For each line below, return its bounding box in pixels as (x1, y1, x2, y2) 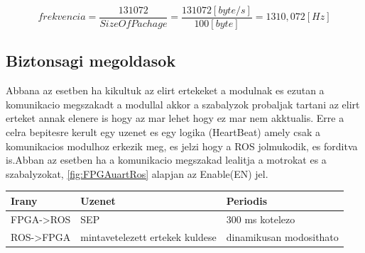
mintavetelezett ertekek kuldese (80, 229, 217, 244)
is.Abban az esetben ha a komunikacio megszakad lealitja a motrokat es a (6, 152, 327, 167)
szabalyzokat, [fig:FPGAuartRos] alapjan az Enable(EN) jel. (6, 166, 268, 181)
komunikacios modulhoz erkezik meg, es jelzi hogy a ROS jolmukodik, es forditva (6, 138, 358, 153)
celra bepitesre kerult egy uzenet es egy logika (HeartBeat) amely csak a (6, 125, 321, 140)
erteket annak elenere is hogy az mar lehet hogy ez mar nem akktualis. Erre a (6, 111, 344, 125)
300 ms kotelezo (226, 211, 295, 226)
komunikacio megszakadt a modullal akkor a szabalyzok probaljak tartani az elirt (6, 96, 360, 111)
